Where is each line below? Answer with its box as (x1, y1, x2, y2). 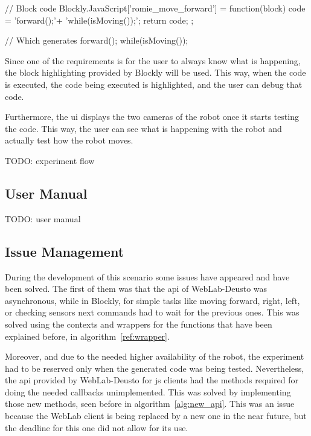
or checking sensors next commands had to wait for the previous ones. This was (5, 306, 300, 319)
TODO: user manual (5, 212, 81, 225)
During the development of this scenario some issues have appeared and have (5, 270, 290, 283)
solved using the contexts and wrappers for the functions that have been (5, 317, 272, 330)
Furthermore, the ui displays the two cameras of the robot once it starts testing (5, 110, 299, 123)
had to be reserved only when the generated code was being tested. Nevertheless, (5, 362, 304, 374)
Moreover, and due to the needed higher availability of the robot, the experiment (5, 350, 304, 363)
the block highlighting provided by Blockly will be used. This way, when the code (5, 66, 306, 79)
